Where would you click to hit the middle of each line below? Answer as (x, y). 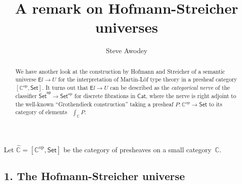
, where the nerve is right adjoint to (191, 96)
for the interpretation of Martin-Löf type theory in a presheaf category (148, 79)
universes (127, 27)
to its (216, 104)
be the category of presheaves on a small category (138, 149)
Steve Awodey (127, 51)
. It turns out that (65, 88)
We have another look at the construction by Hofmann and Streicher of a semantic (120, 71)
